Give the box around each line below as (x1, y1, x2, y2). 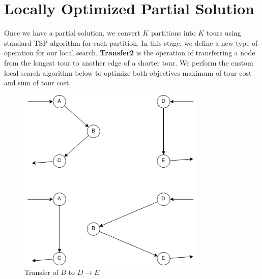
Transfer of (24, 267, 59, 277)
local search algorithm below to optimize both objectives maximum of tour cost (4, 67, 252, 78)
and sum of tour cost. (4, 77, 71, 88)
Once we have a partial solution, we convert (4, 27, 140, 38)
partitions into (151, 27, 196, 38)
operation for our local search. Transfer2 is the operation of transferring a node (4, 47, 255, 58)
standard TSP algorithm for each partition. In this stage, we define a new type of (4, 37, 258, 48)
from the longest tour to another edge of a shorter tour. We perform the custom (4, 57, 253, 68)
